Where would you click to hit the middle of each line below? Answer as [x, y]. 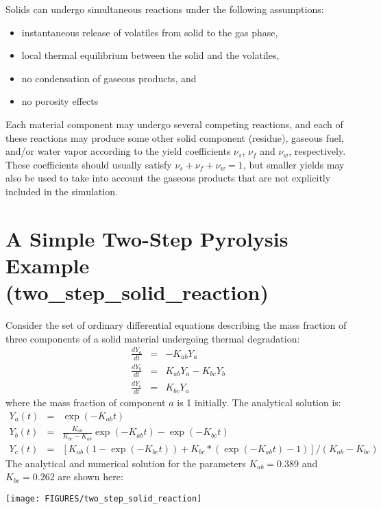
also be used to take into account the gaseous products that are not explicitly [168, 178]
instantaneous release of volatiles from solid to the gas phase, [150, 32]
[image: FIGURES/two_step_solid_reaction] [104, 498]
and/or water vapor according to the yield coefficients [118, 151]
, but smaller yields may [294, 164]
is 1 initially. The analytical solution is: [259, 402]
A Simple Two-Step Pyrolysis [147, 238]
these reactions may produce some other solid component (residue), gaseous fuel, [175, 137]
